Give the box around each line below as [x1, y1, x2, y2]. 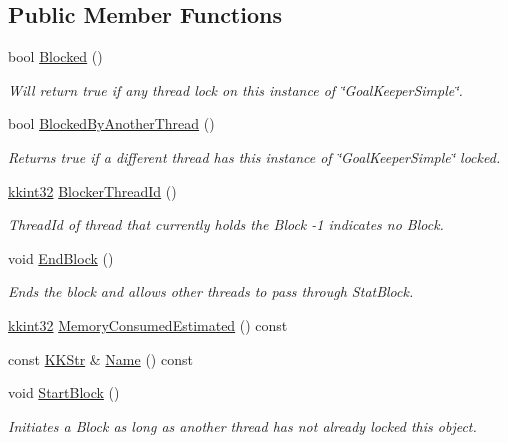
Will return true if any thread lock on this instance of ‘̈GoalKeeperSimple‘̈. [8, 79, 463, 100]
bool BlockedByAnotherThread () [8, 113, 215, 134]
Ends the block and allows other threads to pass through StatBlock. [8, 281, 414, 302]
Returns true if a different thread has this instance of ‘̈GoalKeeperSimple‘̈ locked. [8, 146, 501, 167]
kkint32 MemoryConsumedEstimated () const [8, 314, 288, 335]
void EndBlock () [8, 247, 114, 268]
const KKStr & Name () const [8, 348, 193, 369]
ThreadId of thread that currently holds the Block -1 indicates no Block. [8, 214, 444, 235]
